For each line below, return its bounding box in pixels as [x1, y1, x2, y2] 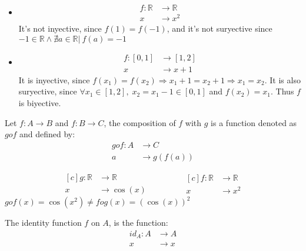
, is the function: [108, 216, 168, 229]
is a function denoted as [211, 116, 297, 128]
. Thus [271, 85, 294, 97]
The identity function [5, 216, 82, 229]
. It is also [264, 73, 301, 86]
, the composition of [104, 116, 176, 128]
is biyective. [18, 96, 61, 108]
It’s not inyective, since [18, 22, 102, 35]
